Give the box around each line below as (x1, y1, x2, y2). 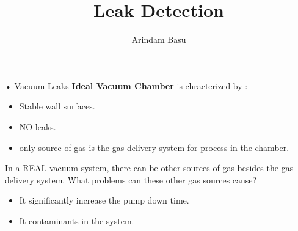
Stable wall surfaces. (19, 100, 95, 112)
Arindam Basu (131, 33, 186, 46)
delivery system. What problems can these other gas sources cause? (5, 173, 257, 186)
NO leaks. (19, 120, 56, 133)
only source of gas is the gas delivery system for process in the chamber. (19, 141, 289, 153)
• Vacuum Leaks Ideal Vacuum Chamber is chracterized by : (5, 79, 248, 92)
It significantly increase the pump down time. (19, 194, 189, 207)
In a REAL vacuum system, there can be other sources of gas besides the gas (5, 161, 294, 174)
